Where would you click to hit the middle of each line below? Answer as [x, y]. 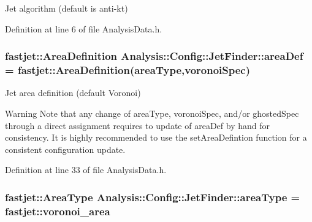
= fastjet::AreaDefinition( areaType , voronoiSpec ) [128, 70]
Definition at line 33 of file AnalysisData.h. [86, 170]
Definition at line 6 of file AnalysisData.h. [84, 28]
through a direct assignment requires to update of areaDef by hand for [137, 125]
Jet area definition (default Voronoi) [73, 93]
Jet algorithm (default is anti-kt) [67, 8]
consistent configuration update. [65, 149]
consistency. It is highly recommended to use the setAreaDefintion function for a [156, 137]
